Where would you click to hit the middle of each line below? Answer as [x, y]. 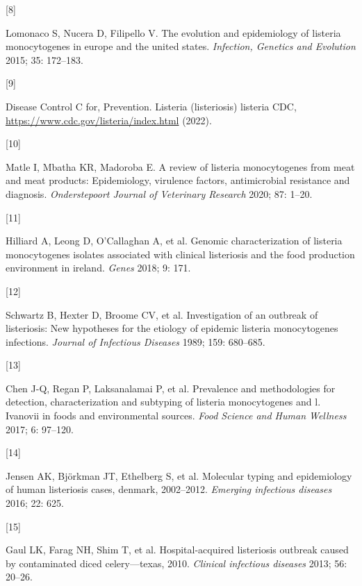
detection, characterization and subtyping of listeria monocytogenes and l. [163, 402]
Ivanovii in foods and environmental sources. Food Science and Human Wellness [176, 416]
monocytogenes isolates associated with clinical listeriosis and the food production [180, 254]
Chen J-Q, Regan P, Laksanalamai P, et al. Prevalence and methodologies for [171, 388]
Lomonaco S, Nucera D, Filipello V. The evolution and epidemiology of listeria [173, 32]
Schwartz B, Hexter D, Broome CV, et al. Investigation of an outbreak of [162, 314]
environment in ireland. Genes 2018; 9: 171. [98, 268]
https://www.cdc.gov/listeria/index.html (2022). [109, 120]
